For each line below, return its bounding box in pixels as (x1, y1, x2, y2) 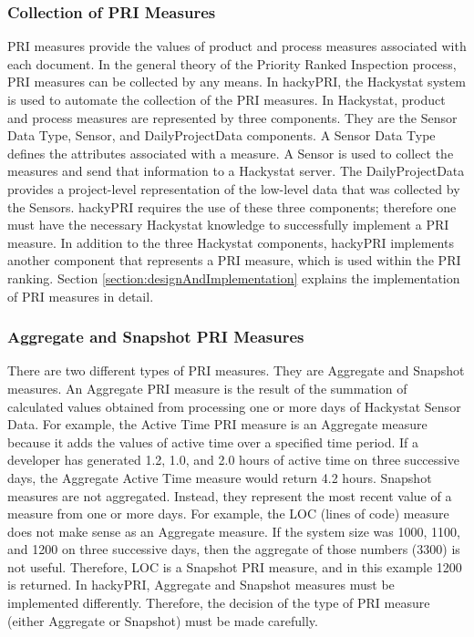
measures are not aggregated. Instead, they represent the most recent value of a (7, 486, 452, 505)
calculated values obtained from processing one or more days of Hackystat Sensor (7, 396, 461, 416)
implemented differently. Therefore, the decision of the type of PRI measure (7, 593, 430, 612)
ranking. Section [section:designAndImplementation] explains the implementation (7, 268, 460, 287)
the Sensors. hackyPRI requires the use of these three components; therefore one (7, 197, 457, 216)
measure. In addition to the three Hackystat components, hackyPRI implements (7, 232, 454, 252)
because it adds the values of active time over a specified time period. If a (7, 432, 419, 451)
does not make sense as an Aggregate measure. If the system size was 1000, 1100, (7, 521, 460, 540)
